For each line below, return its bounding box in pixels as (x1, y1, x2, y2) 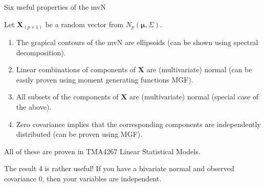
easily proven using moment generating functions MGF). (16, 74, 193, 85)
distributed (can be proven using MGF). (16, 129, 143, 139)
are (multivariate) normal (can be (146, 64, 252, 75)
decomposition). (16, 47, 66, 57)
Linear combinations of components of (16, 64, 136, 75)
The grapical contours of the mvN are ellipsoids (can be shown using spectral (16, 37, 258, 48)
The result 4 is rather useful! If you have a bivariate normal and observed (4, 163, 234, 174)
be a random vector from (45, 18, 124, 29)
